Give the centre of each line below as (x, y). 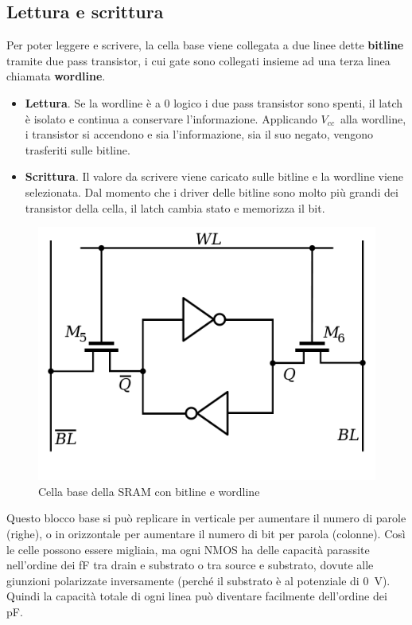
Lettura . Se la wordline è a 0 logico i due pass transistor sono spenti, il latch (214, 102)
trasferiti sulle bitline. (78, 149)
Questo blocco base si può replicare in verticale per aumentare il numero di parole (206, 518)
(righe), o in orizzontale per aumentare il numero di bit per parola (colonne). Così (206, 533)
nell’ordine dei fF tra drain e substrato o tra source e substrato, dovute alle (190, 565)
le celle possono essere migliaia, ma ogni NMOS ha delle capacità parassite (188, 549)
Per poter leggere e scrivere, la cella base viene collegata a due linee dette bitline (205, 45)
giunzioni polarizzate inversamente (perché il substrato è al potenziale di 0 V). (198, 580)
